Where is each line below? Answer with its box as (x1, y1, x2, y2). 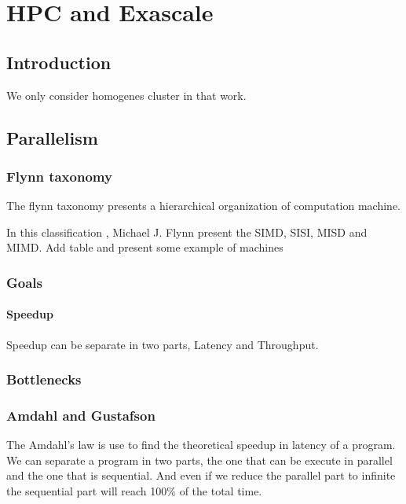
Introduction (6, 50, 112, 74)
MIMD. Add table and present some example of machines (6, 239, 283, 256)
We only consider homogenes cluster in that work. (6, 86, 247, 103)
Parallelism (6, 125, 98, 149)
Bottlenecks (6, 370, 82, 389)
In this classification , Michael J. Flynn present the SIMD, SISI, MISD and (6, 223, 368, 240)
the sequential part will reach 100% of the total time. (6, 483, 262, 499)
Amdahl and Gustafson (6, 405, 155, 425)
